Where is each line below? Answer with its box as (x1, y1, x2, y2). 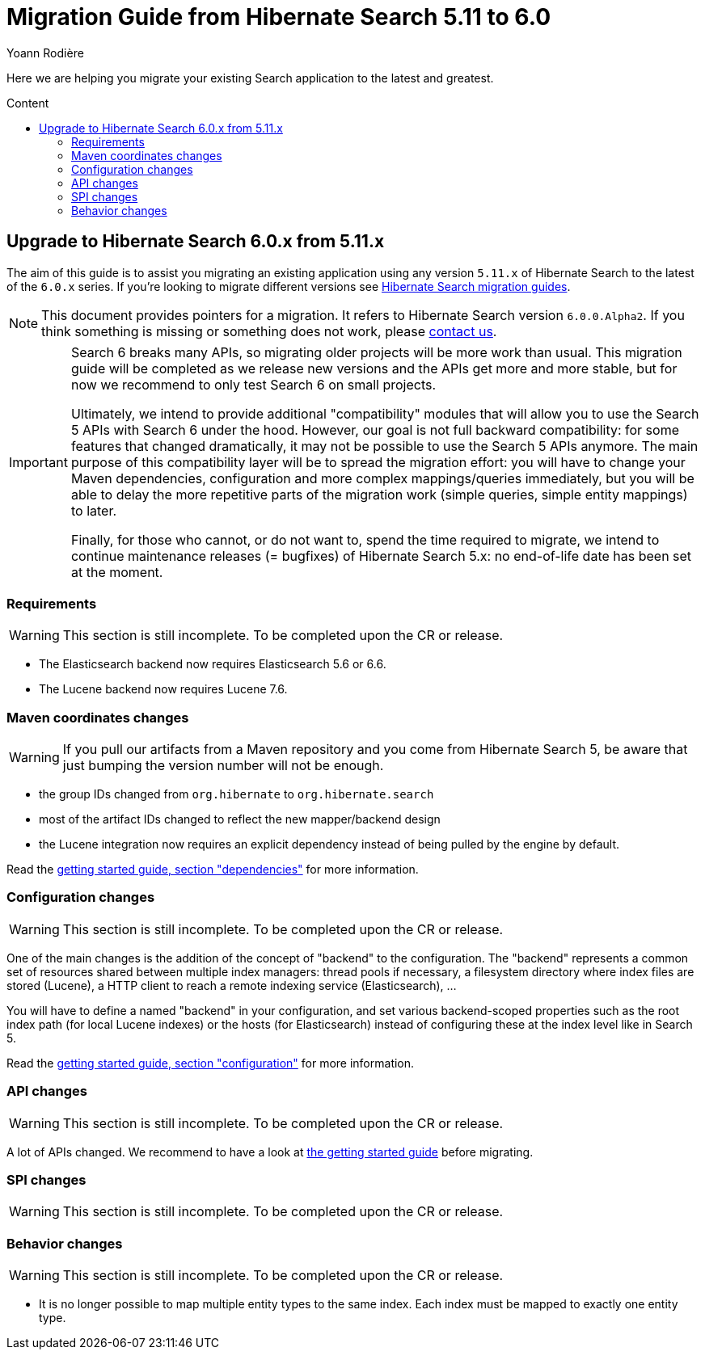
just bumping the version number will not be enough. (62, 757, 384, 774)
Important (9, 453, 68, 470)
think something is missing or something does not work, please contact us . (41, 322, 497, 339)
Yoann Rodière (6, 45, 84, 60)
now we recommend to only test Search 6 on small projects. (70, 376, 437, 393)
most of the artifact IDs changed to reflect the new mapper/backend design (39, 812, 441, 827)
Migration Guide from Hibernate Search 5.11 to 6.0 (6, 3, 551, 31)
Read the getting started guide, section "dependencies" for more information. (6, 862, 419, 877)
